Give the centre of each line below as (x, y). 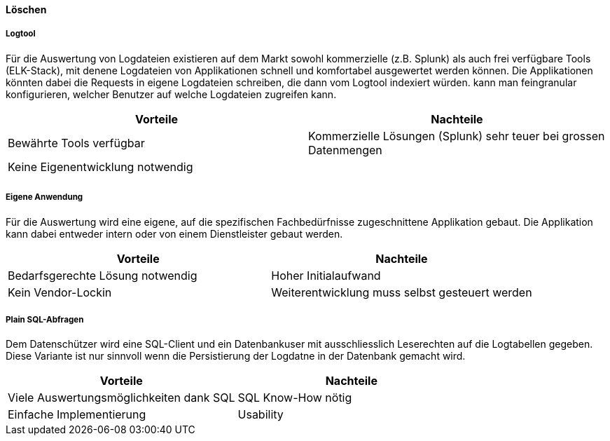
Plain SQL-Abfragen (45, 319)
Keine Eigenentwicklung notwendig (100, 167)
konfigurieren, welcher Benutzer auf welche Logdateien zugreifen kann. (171, 94)
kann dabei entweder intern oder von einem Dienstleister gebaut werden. (174, 233)
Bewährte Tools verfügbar (76, 143)
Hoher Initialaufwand (326, 275)
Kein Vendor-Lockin (60, 292)
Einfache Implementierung (77, 415)
